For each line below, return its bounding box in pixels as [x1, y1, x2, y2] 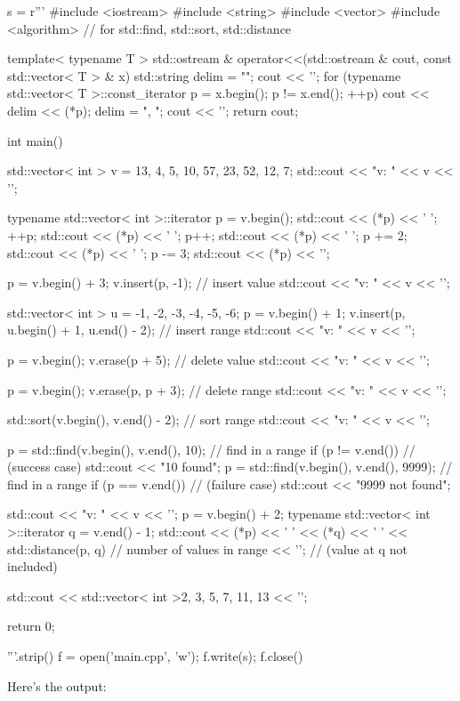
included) [7, 557, 58, 576]
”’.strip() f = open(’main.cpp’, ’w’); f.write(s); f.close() [7, 647, 303, 665]
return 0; [7, 616, 55, 635]
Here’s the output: [7, 676, 107, 695]
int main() [7, 131, 63, 149]
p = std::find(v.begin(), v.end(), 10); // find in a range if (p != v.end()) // [7, 439, 416, 458]
